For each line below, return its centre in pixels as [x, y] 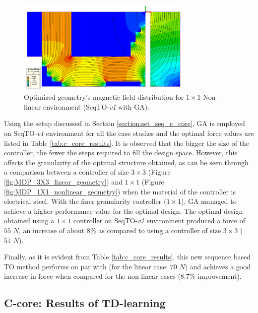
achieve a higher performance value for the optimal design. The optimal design [124, 211]
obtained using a [29, 220]
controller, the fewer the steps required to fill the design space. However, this [121, 153]
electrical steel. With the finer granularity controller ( [85, 201]
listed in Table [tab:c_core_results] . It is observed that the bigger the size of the [127, 143]
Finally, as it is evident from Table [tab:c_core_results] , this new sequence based [128, 257]
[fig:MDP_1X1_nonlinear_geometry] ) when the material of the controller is [120, 191]
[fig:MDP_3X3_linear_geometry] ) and [63, 181]
